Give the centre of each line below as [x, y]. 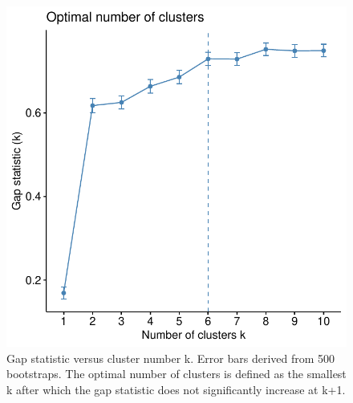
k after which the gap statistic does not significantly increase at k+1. [176, 389]
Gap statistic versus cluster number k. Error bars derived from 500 [171, 358]
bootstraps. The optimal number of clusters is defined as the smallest [176, 374]
